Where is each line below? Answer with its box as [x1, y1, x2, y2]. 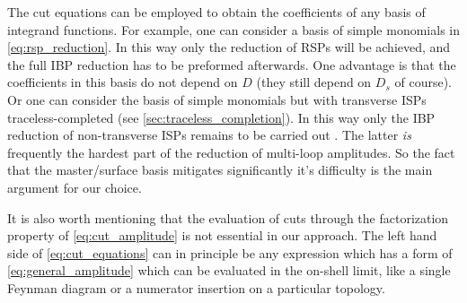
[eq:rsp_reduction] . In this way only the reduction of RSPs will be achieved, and [7, 38, 451, 56]
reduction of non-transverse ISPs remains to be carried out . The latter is [7, 126, 411, 144]
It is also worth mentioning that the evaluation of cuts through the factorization [7, 208, 449, 227]
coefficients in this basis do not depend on [7, 73, 238, 91]
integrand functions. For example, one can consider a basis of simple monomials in [7, 20, 460, 39]
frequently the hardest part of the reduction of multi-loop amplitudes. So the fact [7, 143, 455, 161]
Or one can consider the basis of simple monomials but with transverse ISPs [7, 90, 427, 108]
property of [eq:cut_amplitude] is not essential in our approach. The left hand [7, 226, 437, 245]
